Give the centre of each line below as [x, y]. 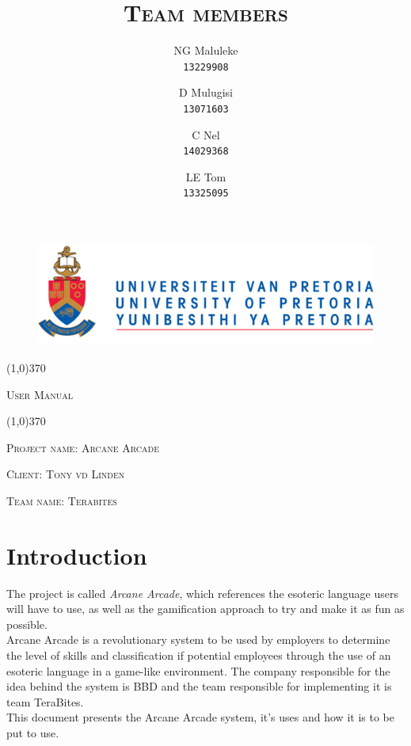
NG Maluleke [206, 50]
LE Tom [206, 176]
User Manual [40, 394]
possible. [27, 624]
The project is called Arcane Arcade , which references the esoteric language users [202, 593]
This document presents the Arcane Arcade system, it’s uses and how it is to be [200, 717]
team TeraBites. [45, 701]
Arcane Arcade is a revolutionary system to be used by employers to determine [198, 639]
